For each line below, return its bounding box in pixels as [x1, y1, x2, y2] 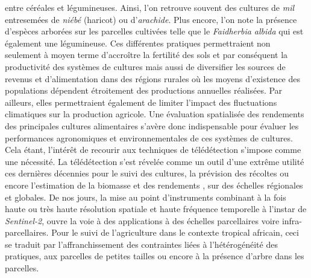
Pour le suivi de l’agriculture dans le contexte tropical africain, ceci [51, 226, 299, 239]
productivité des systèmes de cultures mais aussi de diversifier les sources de [5, 60, 286, 73]
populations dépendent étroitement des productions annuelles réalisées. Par [5, 84, 283, 97]
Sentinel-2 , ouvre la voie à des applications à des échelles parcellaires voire [5, 214, 280, 227]
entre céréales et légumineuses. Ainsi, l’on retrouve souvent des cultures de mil [5, 1, 295, 13]
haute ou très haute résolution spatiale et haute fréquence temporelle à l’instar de [5, 202, 307, 215]
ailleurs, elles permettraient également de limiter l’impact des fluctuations [5, 95, 277, 108]
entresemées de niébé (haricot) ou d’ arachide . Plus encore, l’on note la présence [5, 13, 297, 25]
